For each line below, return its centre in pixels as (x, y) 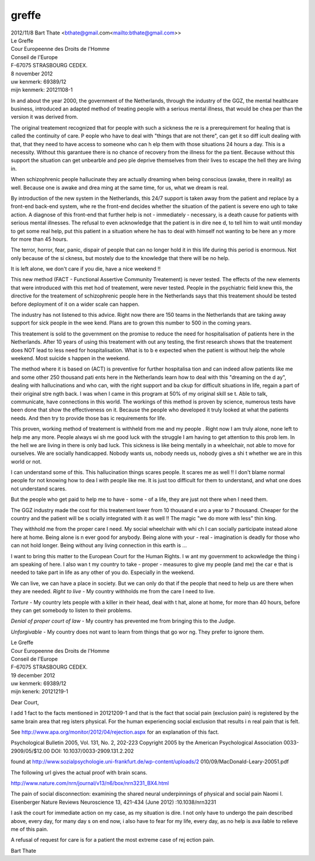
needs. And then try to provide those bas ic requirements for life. (88, 418)
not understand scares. (39, 489)
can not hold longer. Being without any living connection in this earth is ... (99, 545)
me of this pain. (29, 829)
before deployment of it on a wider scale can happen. (75, 304)
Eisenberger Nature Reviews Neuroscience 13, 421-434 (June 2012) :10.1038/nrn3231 (113, 802)
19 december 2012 (33, 675)
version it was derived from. (44, 117)
